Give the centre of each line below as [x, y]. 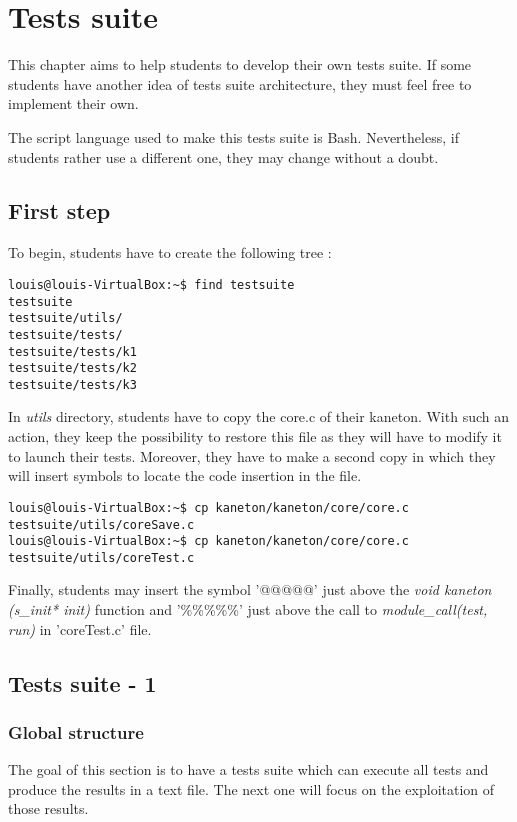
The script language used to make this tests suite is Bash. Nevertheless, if [233, 136]
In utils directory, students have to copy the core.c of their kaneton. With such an [258, 416]
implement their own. [73, 103]
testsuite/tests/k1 [72, 351]
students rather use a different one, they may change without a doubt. [223, 156]
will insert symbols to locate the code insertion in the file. [185, 475]
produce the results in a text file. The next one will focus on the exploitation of [251, 788]
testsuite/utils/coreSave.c [101, 524]
